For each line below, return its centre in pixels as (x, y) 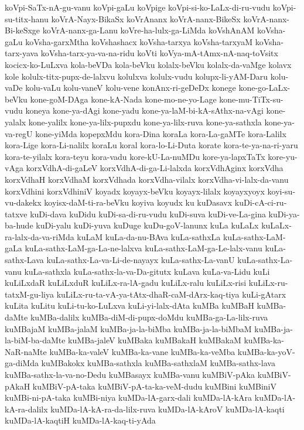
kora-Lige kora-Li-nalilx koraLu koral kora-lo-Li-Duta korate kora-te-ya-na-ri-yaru (151, 145)
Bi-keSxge (23, 30)
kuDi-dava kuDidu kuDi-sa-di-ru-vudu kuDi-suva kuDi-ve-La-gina (148, 214)
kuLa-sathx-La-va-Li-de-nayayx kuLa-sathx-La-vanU (141, 260)
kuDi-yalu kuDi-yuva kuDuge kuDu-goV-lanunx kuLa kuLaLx (147, 225)
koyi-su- (281, 191)
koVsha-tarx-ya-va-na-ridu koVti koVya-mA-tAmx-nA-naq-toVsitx (159, 53)
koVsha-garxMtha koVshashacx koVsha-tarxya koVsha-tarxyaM (139, 41)
